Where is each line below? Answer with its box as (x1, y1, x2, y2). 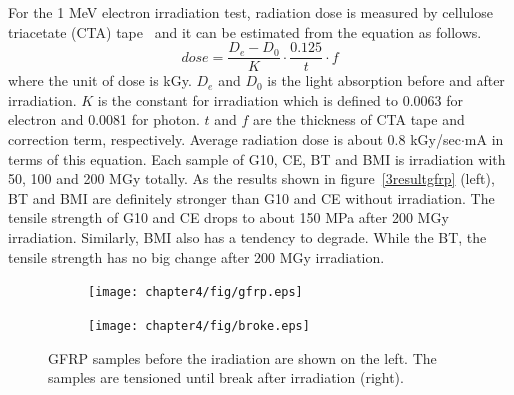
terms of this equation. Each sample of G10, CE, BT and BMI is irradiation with (8, 148, 506, 169)
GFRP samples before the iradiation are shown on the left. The (48, 347, 437, 368)
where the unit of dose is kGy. (8, 70, 192, 91)
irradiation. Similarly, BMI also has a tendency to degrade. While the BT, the (8, 227, 487, 247)
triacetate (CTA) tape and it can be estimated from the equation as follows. (8, 21, 482, 42)
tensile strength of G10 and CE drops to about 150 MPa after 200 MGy (8, 207, 449, 228)
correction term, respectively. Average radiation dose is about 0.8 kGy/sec (8, 129, 461, 150)
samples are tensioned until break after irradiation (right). (48, 367, 404, 388)
